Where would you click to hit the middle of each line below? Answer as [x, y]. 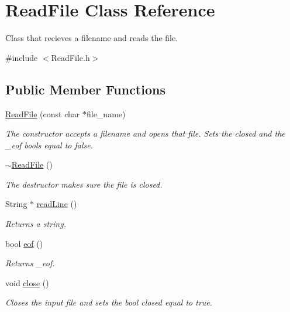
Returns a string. [36, 224]
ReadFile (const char [43, 113]
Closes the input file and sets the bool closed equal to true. [109, 302]
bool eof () [24, 243]
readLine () [57, 204]
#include [22, 57]
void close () [27, 282]
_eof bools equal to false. [49, 145]
